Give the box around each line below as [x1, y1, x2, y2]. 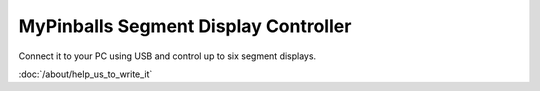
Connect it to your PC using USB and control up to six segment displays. [18, 50, 317, 62]
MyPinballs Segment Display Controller [18, 15, 352, 37]
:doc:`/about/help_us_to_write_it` [18, 68, 153, 80]
